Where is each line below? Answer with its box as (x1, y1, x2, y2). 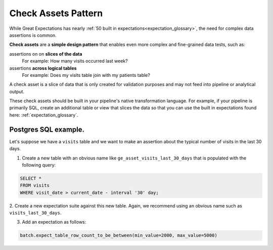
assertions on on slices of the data (9, 51, 82, 57)
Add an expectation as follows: (22, 219, 86, 225)
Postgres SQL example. (9, 125, 85, 134)
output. (9, 89, 25, 95)
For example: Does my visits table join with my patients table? (22, 72, 150, 78)
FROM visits (20, 183, 50, 188)
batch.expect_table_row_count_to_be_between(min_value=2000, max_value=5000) (20, 233, 217, 238)
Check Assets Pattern (9, 8, 103, 19)
